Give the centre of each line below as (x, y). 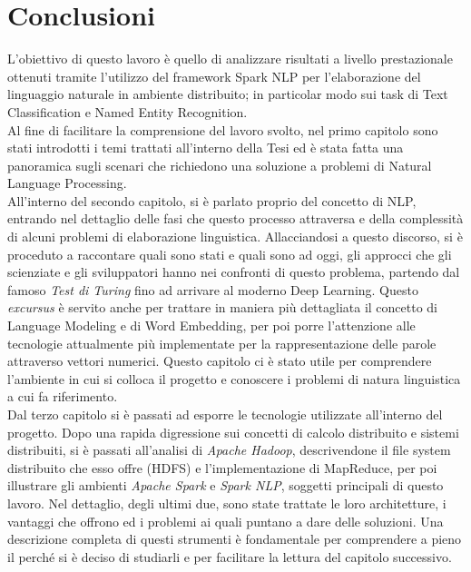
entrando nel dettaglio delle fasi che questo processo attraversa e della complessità (235, 218)
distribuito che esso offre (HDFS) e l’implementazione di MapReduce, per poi (222, 467)
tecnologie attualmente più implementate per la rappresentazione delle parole (222, 343)
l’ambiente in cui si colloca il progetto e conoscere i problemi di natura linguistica (234, 378)
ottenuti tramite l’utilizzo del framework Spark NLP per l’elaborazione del (214, 76)
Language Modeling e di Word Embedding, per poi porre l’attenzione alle (211, 325)
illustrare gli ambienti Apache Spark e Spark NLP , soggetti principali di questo (226, 485)
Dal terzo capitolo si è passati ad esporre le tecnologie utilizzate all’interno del (225, 414)
